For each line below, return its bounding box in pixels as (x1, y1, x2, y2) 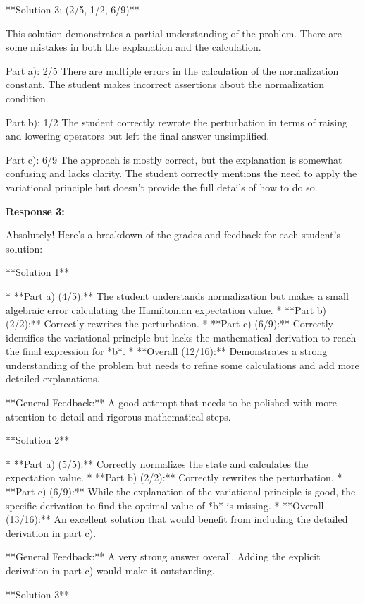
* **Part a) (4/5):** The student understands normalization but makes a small (6, 288, 349, 303)
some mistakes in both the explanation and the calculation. (6, 40, 261, 54)
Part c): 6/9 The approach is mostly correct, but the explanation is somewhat (6, 152, 342, 167)
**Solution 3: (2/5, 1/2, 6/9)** (6, 2, 140, 16)
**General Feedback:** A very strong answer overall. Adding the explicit (6, 549, 321, 564)
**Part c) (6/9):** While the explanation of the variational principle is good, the (6, 484, 356, 499)
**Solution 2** (6, 433, 70, 447)
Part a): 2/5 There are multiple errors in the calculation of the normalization (6, 63, 339, 78)
